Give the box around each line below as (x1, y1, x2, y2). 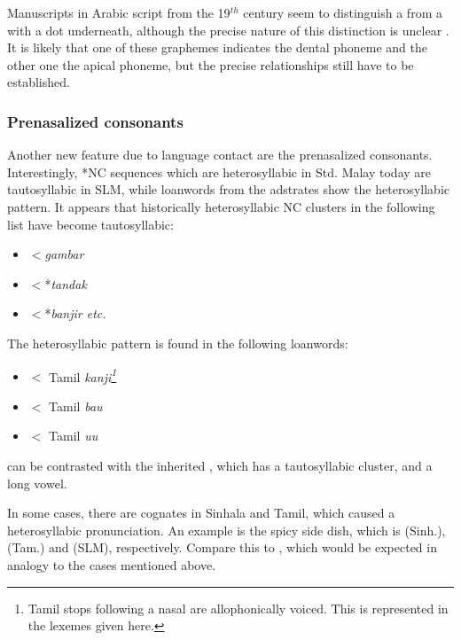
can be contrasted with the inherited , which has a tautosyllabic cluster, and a (7, 456, 433, 474)
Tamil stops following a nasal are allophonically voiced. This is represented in (27, 598, 449, 617)
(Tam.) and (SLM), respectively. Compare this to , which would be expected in (7, 538, 437, 557)
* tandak (44, 274, 87, 293)
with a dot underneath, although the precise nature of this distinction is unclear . (7, 20, 449, 39)
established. (7, 73, 70, 91)
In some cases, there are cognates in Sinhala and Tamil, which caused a (7, 503, 395, 522)
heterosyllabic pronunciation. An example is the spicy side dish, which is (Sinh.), (7, 520, 446, 539)
